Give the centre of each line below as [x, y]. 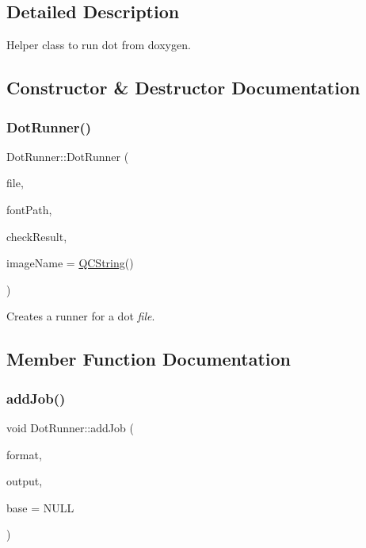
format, [24, 454]
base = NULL [40, 507]
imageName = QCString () [70, 263]
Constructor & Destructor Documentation [183, 88]
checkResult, [37, 236]
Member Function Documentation [149, 359]
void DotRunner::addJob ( [70, 427]
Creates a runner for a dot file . [81, 316]
